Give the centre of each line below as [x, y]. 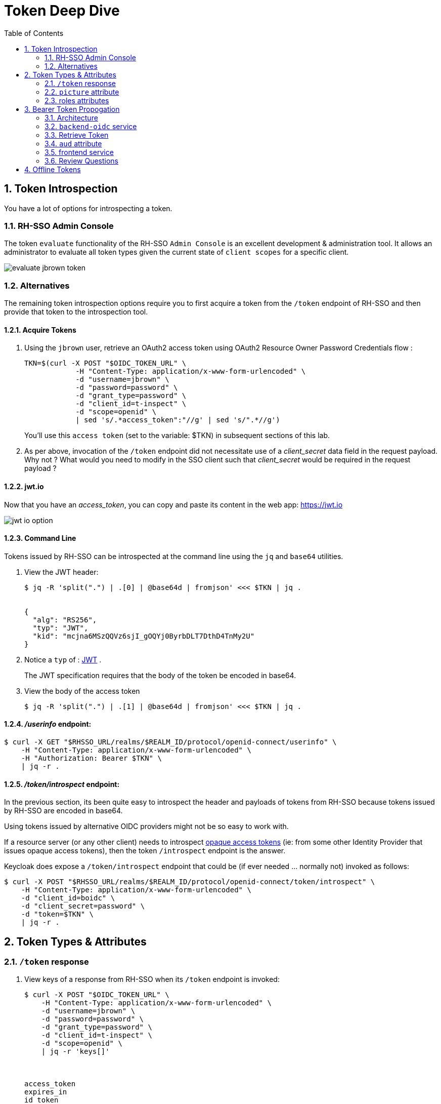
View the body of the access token [82, 691]
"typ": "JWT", [60, 628]
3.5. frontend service [79, 152]
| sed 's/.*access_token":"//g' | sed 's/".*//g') [178, 420]
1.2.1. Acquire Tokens [40, 330]
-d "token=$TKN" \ [57, 914]
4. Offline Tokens [53, 169]
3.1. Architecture [71, 117]
